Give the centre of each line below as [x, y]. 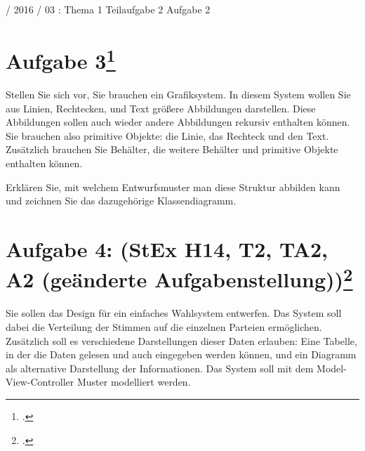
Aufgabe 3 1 [61, 59]
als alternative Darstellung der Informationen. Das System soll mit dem [160, 368]
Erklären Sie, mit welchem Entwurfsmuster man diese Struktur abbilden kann [173, 187]
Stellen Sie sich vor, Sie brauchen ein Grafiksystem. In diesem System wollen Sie [178, 94]
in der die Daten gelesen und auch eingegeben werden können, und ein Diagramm [181, 354]
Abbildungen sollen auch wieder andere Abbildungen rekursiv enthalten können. [178, 122]
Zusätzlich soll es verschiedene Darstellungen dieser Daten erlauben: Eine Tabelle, [181, 340]
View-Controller [40, 382]
